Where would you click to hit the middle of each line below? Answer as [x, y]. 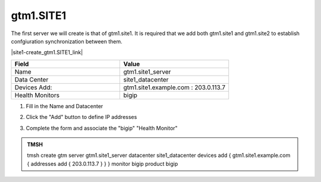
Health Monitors [37, 95]
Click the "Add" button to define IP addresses [81, 117]
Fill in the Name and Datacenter [64, 106]
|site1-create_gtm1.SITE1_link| [47, 52]
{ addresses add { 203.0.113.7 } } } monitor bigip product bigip [103, 164]
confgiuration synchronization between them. [67, 41]
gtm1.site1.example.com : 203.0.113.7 [174, 87]
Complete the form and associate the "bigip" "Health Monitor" [102, 128]
